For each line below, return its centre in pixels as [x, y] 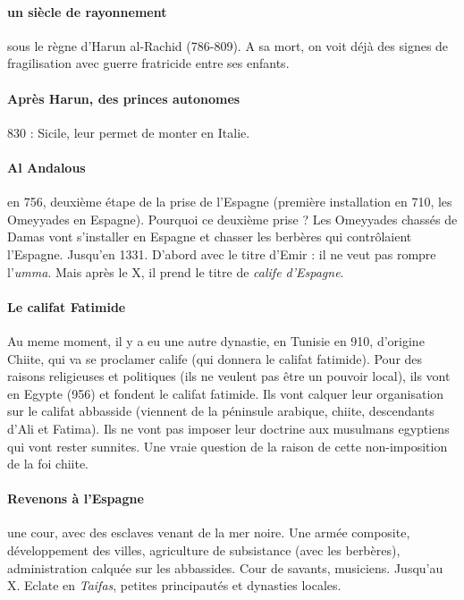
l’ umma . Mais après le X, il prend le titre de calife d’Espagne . [176, 271]
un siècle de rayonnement [87, 11]
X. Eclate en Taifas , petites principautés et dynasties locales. [174, 585]
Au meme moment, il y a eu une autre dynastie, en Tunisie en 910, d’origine [216, 340]
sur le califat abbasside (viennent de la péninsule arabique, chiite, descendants [221, 411]
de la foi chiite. [48, 464]
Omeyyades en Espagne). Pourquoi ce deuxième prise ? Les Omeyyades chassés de [232, 219]
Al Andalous [46, 167]
